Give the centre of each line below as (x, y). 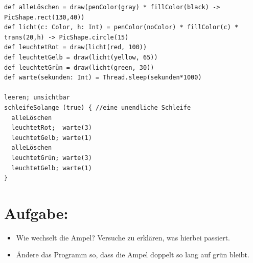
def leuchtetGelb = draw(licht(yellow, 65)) (81, 57)
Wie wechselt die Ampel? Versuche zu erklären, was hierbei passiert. (123, 237)
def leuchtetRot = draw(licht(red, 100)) (76, 47)
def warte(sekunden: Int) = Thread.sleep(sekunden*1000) (103, 78)
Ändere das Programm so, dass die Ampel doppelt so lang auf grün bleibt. (133, 255)
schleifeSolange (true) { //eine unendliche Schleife (98, 107)
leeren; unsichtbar (37, 98)
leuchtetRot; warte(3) (52, 128)
